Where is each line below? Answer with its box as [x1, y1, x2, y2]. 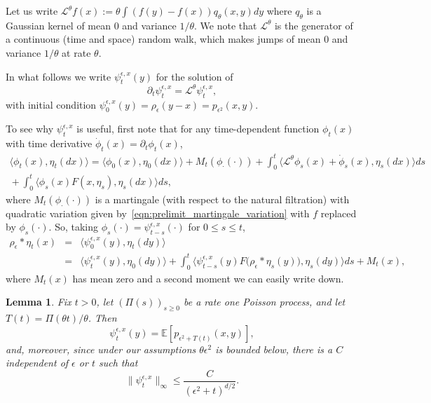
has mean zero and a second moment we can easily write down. [72, 271, 344, 285]
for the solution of [156, 69, 233, 83]
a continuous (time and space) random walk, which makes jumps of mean [6, 32, 321, 46]
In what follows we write [6, 69, 111, 83]
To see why [6, 121, 54, 136]
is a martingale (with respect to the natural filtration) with [95, 191, 350, 206]
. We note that [194, 18, 257, 32]
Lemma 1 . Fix [6, 294, 71, 309]
